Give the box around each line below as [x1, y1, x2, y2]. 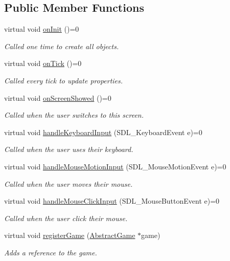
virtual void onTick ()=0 [4, 58, 82, 69]
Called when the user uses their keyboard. [4, 144, 133, 155]
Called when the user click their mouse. [4, 212, 128, 223]
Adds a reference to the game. [4, 247, 97, 257]
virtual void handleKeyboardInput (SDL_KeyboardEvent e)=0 [4, 126, 202, 137]
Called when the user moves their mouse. [4, 178, 133, 189]
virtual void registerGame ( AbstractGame [4, 230, 135, 241]
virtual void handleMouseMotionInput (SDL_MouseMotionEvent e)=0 [4, 161, 226, 171]
